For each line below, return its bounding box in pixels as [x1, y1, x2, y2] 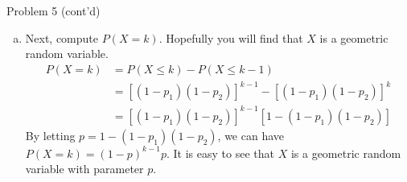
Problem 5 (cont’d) [6, 2, 101, 19]
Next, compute [25, 29, 99, 46]
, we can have [217, 126, 285, 143]
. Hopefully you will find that [158, 29, 303, 46]
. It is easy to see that [166, 144, 274, 161]
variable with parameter [25, 160, 144, 177]
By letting [25, 126, 76, 143]
